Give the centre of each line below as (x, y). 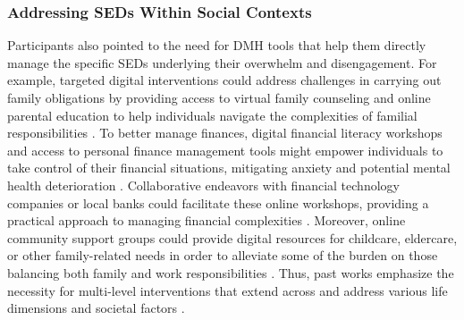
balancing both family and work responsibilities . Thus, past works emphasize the (231, 272)
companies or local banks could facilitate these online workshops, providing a (218, 202)
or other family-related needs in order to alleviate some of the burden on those (223, 255)
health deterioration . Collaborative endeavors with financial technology (203, 185)
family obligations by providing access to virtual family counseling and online (219, 97)
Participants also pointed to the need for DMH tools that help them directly (217, 45)
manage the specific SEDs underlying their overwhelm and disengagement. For (222, 62)
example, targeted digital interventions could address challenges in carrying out (224, 80)
